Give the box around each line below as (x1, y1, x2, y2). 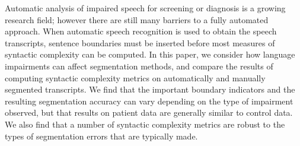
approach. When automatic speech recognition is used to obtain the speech (5, 25, 277, 37)
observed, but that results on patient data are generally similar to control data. (5, 106, 293, 119)
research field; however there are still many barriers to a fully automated (5, 13, 269, 26)
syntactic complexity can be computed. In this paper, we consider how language (5, 48, 295, 61)
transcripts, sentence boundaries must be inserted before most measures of (5, 36, 275, 49)
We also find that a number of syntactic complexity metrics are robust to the (5, 118, 285, 130)
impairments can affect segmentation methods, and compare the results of (5, 59, 273, 72)
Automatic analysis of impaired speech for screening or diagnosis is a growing (5, 2, 286, 14)
